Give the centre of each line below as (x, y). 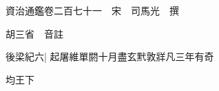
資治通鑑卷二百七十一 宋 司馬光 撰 (92, 10)
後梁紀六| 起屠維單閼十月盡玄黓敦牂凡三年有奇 (110, 56)
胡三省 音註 (34, 33)
